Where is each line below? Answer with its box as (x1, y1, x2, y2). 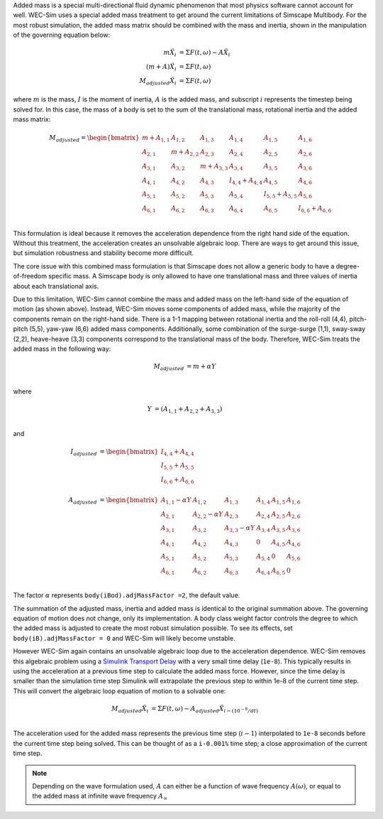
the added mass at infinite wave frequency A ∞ (32, 792, 168, 802)
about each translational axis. (13, 281, 99, 291)
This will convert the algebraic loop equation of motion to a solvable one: (13, 686, 226, 695)
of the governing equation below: (13, 31, 111, 39)
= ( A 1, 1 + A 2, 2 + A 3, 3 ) (154, 405, 223, 415)
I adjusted (70, 448, 97, 457)
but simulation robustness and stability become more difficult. (13, 249, 194, 257)
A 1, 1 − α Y (160, 496, 191, 506)
